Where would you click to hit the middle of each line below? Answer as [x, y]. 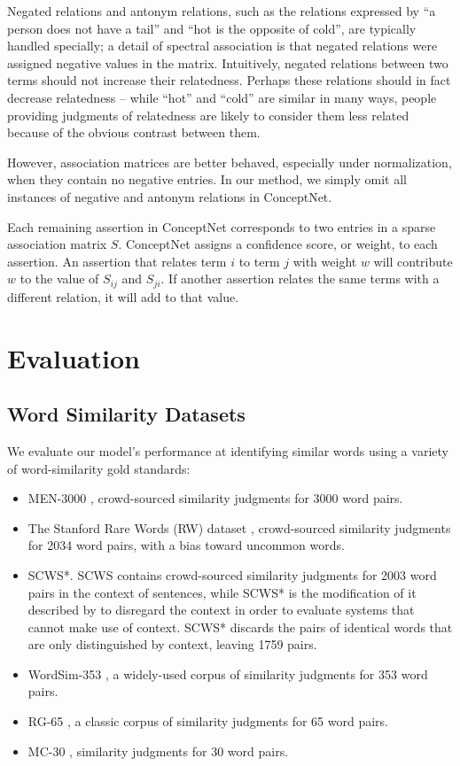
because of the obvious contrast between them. [134, 132]
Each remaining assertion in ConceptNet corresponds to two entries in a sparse [222, 226]
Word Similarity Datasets [126, 414]
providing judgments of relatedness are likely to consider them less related [208, 115]
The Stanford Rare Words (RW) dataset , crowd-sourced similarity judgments [239, 527]
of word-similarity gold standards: [99, 468]
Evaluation [74, 357]
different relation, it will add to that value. [123, 296]
